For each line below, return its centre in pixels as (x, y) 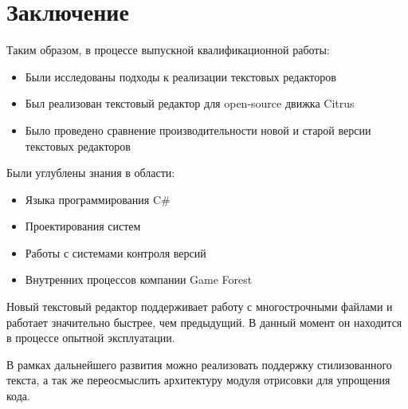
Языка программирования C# (98, 199)
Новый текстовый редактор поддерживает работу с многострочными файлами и (200, 307)
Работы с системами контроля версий (116, 252)
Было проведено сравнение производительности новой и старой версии (198, 130)
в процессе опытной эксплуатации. (91, 338)
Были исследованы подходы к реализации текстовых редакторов (180, 76)
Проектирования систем (83, 226)
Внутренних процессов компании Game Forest (139, 279)
